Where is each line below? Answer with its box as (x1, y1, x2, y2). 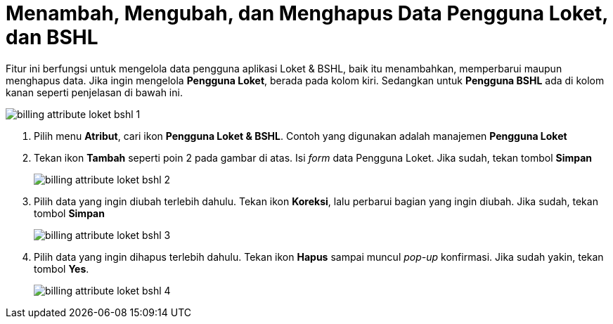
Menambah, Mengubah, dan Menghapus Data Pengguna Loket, (6, 1, 608, 25)
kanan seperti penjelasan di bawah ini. (6, 86, 183, 98)
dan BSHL (6, 25, 98, 49)
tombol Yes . (34, 262, 89, 275)
